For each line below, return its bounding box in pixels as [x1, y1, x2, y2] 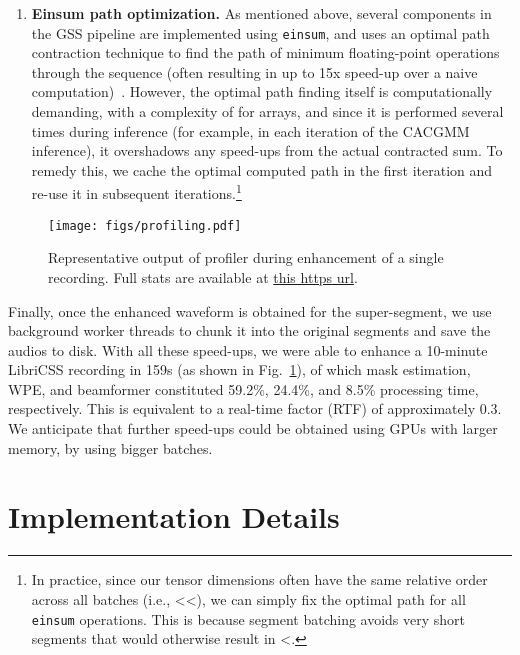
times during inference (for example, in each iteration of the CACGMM [31, 120, 470, 141]
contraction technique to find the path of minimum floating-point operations [31, 42, 500, 63]
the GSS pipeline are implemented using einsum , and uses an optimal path [31, 22, 490, 43]
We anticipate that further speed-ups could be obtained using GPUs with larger [8, 418, 498, 439]
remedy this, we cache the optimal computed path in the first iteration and [31, 159, 493, 180]
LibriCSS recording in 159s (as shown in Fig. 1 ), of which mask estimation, [8, 359, 471, 380]
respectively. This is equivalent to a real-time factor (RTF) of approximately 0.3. [8, 398, 502, 419]
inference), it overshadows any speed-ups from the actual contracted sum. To [31, 140, 503, 161]
